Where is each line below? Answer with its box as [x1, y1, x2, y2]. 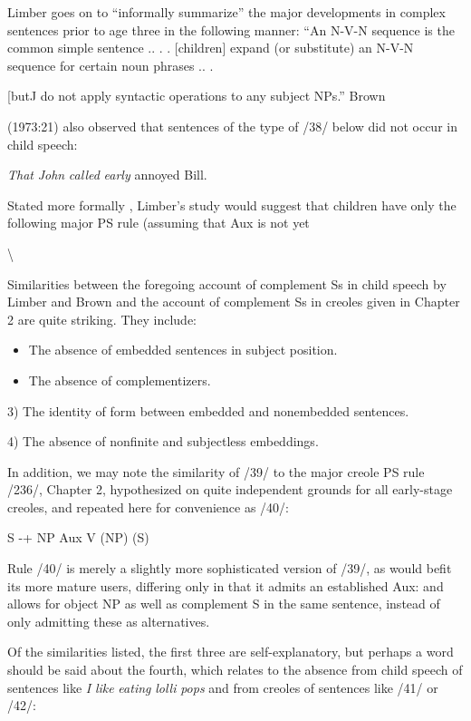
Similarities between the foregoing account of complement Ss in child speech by [7, 274, 447, 293]
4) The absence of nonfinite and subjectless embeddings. [7, 432, 319, 451]
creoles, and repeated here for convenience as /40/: [7, 497, 289, 516]
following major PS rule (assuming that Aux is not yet [7, 213, 310, 232]
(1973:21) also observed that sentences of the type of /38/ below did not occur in [7, 116, 457, 135]
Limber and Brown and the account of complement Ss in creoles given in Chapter [7, 292, 460, 311]
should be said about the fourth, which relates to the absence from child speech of [7, 660, 463, 679]
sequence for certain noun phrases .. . [7, 55, 214, 74]
